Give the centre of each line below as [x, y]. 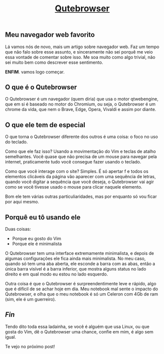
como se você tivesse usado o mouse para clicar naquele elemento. [74, 187]
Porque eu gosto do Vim [36, 239]
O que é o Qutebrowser [41, 87]
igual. [11, 337]
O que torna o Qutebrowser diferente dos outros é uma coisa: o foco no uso [82, 137]
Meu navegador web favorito [50, 35]
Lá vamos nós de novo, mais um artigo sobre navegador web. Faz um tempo [82, 47]
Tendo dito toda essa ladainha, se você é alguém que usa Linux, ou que [77, 327]
